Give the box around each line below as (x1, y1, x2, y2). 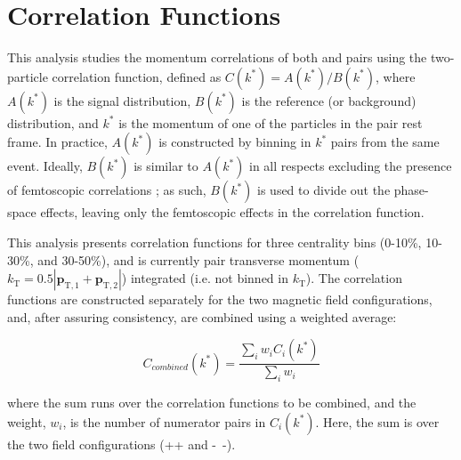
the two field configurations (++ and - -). (7, 434, 236, 453)
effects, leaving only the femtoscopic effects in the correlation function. (40, 203, 425, 222)
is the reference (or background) (241, 91, 417, 109)
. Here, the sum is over (315, 412, 440, 431)
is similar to (133, 157, 198, 175)
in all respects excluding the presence (249, 157, 452, 175)
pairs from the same (330, 133, 440, 151)
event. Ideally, (7, 157, 83, 175)
